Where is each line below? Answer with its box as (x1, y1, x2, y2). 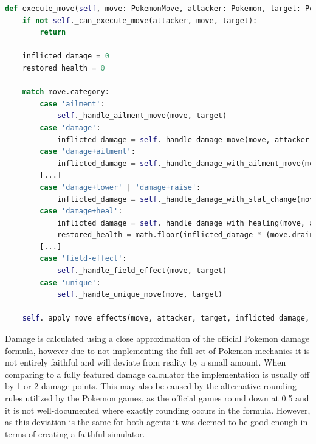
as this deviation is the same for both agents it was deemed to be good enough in (5, 415, 308, 428)
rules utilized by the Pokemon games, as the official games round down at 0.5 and (5, 392, 309, 404)
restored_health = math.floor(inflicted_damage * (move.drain (57, 231, 314, 240)
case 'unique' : (39, 278, 101, 287)
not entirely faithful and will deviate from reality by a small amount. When (5, 356, 286, 369)
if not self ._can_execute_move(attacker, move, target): (22, 16, 258, 25)
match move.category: (22, 88, 109, 97)
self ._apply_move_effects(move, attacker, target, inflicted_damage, (22, 314, 310, 323)
